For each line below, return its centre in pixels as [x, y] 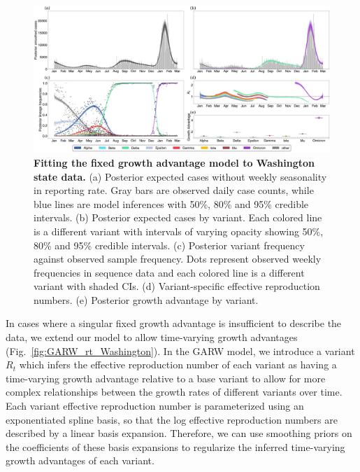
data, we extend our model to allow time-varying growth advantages [152, 337]
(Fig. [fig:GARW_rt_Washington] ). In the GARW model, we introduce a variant [180, 350]
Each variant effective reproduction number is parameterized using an [155, 406]
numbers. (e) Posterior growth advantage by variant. [146, 299]
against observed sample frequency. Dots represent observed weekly [178, 259]
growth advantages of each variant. [80, 460]
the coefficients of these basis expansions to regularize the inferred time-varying [175, 446]
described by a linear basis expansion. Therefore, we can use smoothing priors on [179, 433]
